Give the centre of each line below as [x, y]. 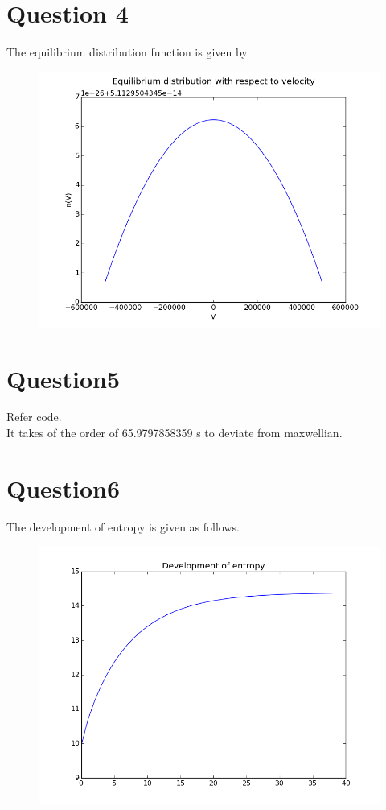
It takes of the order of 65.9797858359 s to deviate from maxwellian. [175, 433]
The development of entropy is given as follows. [123, 526]
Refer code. [34, 417]
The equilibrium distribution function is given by [127, 52]
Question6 [64, 488]
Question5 [64, 378]
